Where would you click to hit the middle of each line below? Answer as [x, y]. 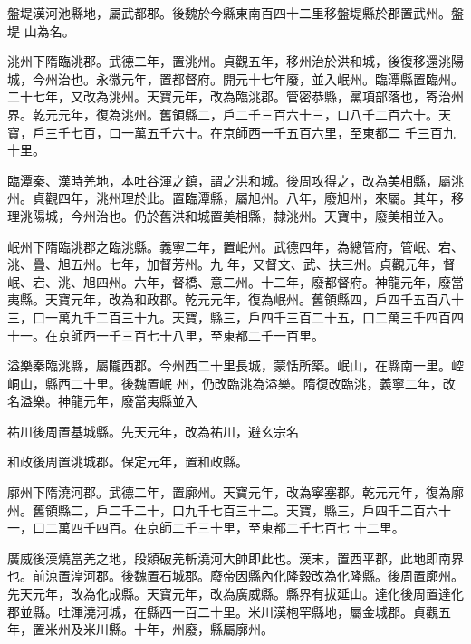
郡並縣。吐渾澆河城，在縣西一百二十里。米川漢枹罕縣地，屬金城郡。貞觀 [223, 611]
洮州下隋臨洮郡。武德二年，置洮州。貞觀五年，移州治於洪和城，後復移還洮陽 [235, 61]
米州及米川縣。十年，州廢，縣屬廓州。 [159, 629]
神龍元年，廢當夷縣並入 [127, 401]
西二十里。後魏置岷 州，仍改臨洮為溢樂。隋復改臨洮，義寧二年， [250, 383]
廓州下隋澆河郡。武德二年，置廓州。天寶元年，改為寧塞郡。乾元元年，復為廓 [235, 492]
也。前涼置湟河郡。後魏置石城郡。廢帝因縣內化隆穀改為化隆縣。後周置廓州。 [235, 576]
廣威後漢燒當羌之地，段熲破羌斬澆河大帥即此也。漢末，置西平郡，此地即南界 [235, 557]
